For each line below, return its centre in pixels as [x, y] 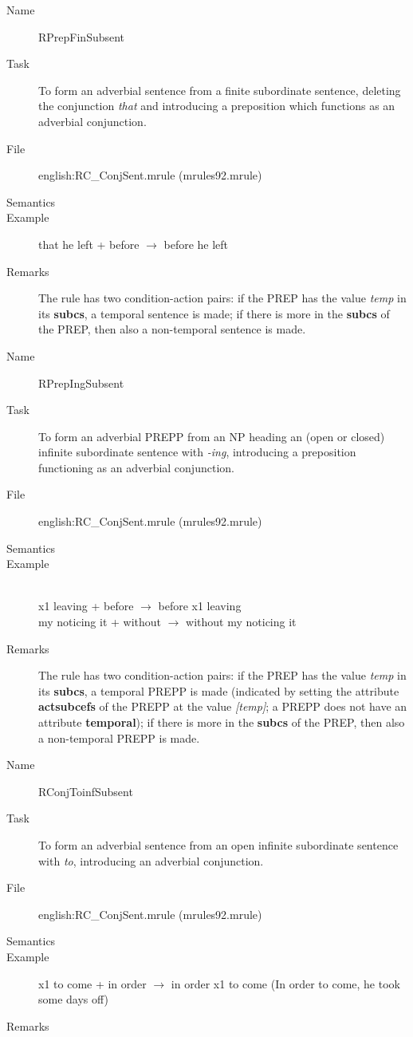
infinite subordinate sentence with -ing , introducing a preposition [197, 452]
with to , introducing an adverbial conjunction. [151, 860]
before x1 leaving [200, 606]
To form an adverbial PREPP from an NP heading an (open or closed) [212, 436]
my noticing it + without [100, 622]
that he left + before [89, 244]
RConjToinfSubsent [86, 791]
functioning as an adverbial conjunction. [136, 467]
